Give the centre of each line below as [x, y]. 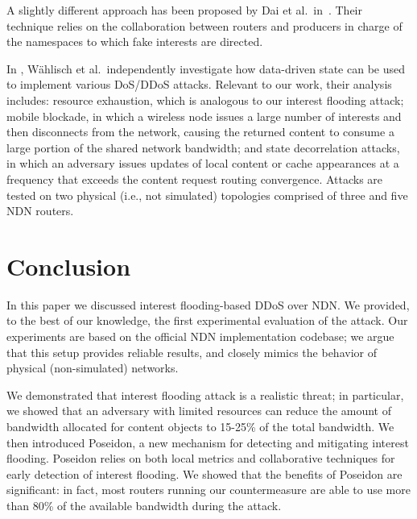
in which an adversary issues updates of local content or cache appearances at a [203, 163]
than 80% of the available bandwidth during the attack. [144, 505]
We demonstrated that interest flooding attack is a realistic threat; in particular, [205, 394]
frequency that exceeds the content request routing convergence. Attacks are [195, 179]
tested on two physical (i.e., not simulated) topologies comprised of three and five [207, 195]
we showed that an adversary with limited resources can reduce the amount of [199, 411]
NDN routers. [40, 211]
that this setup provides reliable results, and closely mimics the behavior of [192, 352]
